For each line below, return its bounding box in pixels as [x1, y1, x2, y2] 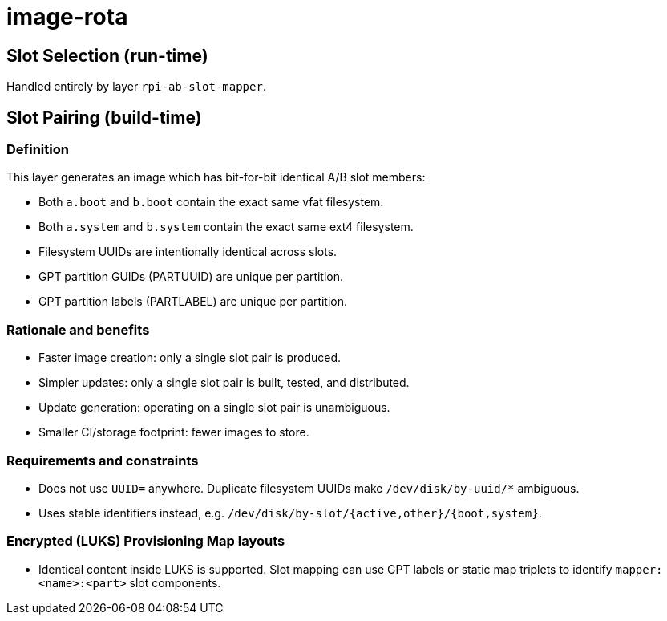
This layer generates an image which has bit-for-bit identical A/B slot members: [6, 170, 426, 185]
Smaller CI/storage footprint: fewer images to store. [38, 425, 309, 440]
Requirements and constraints [6, 452, 199, 469]
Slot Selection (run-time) [6, 45, 208, 66]
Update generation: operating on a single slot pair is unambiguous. [38, 400, 390, 415]
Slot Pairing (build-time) [6, 107, 202, 128]
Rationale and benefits [6, 321, 150, 338]
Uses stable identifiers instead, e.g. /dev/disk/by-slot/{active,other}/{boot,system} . [38, 505, 542, 520]
